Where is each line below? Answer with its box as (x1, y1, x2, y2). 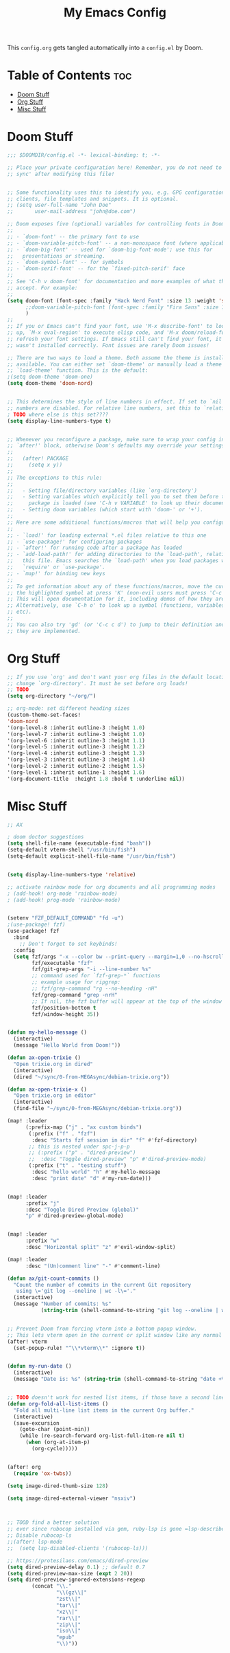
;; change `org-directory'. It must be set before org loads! (7, 680, 188, 687)
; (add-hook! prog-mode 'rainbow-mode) (7, 896, 121, 903)
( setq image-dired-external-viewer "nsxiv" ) (7, 1495, 136, 1502)
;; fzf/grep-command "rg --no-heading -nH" (31, 985, 157, 992)
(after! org (7, 1463, 41, 1470)
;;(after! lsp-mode (7, 1538, 63, 1546)
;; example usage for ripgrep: (31, 979, 121, 986)
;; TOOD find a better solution (7, 1519, 99, 1527)
